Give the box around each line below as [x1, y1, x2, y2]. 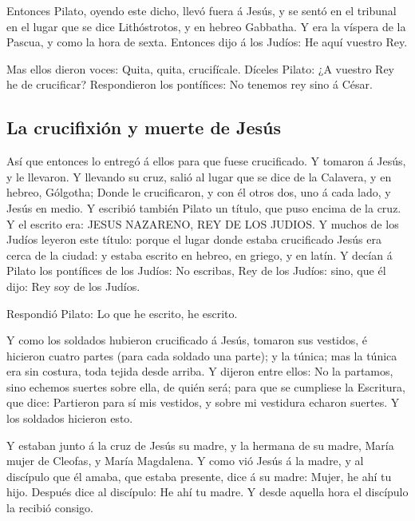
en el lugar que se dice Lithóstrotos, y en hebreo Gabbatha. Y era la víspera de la [6, 18, 406, 34]
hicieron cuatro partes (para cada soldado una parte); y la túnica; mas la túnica [6, 347, 397, 364]
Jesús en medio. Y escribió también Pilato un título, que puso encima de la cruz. [6, 199, 401, 216]
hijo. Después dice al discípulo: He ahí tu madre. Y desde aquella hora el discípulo [6, 483, 409, 500]
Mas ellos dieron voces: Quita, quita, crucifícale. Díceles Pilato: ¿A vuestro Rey [6, 60, 395, 77]
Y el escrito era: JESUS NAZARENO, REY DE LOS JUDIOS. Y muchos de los [6, 215, 399, 232]
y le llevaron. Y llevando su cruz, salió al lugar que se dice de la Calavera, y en [6, 168, 392, 185]
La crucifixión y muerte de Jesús [6, 115, 281, 140]
